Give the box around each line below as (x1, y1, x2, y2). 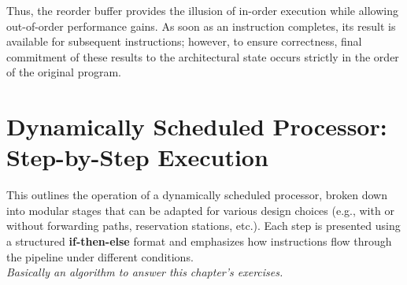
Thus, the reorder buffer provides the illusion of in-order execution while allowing (6, 2, 398, 18)
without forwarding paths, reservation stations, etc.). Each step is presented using (6, 217, 401, 234)
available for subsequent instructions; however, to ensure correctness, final (6, 33, 362, 50)
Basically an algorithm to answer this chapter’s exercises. (6, 264, 283, 280)
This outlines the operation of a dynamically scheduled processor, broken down (6, 187, 387, 203)
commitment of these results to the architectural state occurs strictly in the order (6, 48, 399, 65)
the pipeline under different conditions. (6, 248, 194, 265)
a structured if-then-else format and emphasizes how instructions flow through (6, 233, 392, 250)
